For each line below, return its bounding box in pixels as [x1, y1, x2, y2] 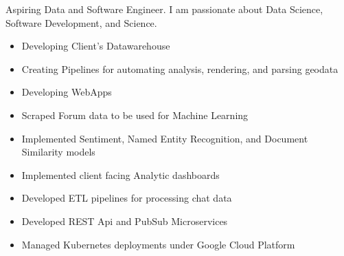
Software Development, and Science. [5, 15, 157, 30]
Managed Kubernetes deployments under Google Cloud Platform [21, 237, 295, 251]
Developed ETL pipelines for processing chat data [21, 191, 232, 205]
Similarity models [21, 145, 95, 159]
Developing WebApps [21, 85, 112, 99]
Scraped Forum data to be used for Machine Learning [21, 107, 249, 122]
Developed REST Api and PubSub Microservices [21, 213, 228, 228]
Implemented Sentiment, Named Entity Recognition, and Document [21, 131, 308, 145]
